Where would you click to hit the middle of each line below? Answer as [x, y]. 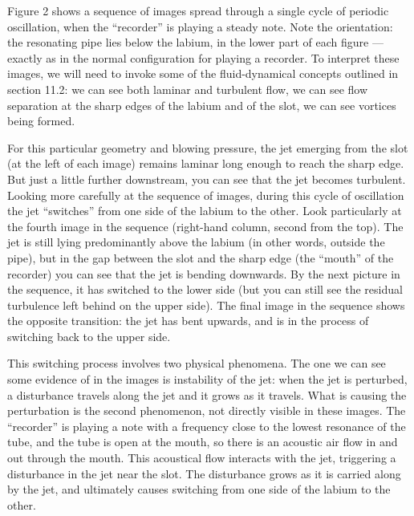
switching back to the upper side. [89, 336]
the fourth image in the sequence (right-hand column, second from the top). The [205, 226]
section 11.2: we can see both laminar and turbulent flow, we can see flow [188, 89]
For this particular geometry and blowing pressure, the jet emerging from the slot [208, 147]
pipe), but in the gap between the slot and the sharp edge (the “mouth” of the [201, 257]
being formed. [41, 121]
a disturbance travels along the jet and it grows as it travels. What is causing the [207, 394]
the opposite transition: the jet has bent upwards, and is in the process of [188, 321]
